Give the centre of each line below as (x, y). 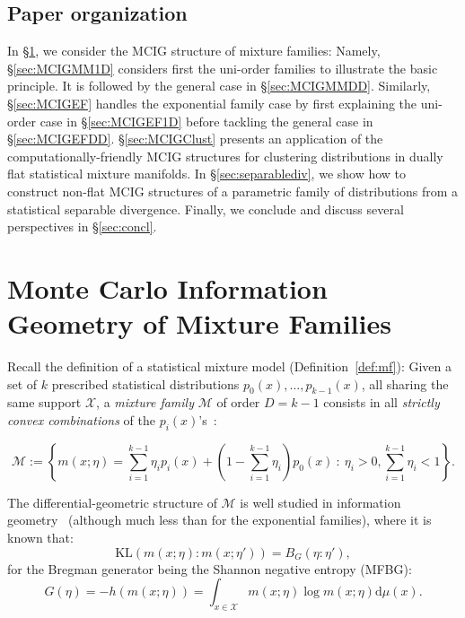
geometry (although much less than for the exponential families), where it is (219, 520)
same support (44, 402)
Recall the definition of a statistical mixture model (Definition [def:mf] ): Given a (230, 366)
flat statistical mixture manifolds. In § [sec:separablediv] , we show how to (207, 174)
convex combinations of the (81, 420)
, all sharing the (405, 383)
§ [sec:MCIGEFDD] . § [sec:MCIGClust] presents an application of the (195, 139)
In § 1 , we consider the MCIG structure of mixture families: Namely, (194, 51)
